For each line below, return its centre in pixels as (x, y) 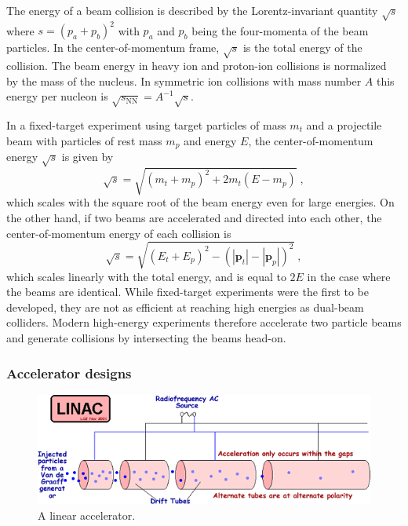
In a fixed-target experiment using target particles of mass (146, 124)
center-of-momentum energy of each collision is (119, 233)
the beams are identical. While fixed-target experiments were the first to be (188, 292)
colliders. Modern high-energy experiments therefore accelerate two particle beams (204, 322)
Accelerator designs (69, 373)
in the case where (349, 276)
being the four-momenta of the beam (280, 30)
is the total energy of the (302, 47)
